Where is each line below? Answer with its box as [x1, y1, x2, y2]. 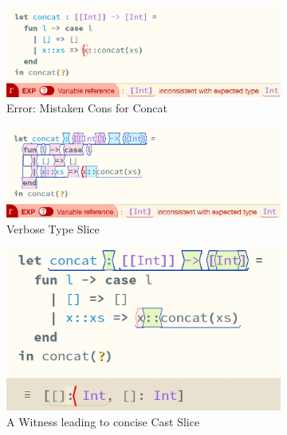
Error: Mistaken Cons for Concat [6, 100, 167, 116]
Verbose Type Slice [6, 220, 100, 237]
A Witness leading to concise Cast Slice [6, 413, 200, 429]
